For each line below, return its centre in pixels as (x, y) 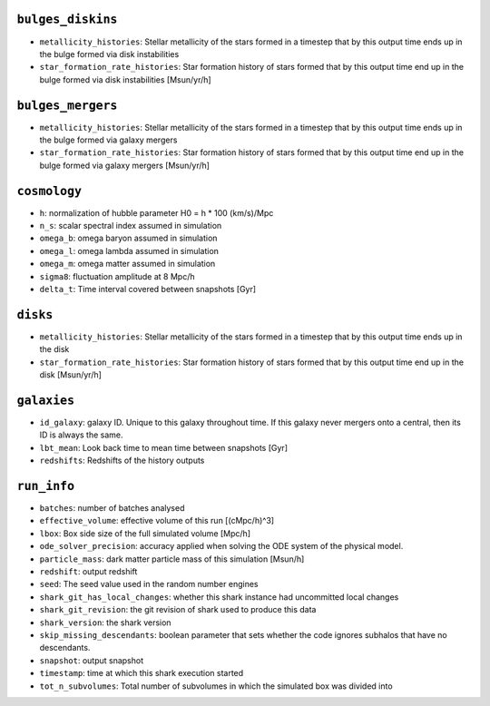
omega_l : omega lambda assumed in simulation (129, 250)
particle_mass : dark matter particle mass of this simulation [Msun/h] (172, 559)
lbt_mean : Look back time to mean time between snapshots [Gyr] (163, 447)
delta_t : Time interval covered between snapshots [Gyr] (148, 289)
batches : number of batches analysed (112, 508)
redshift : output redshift (88, 572)
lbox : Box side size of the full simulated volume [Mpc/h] (145, 533)
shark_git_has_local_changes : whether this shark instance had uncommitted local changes (219, 597)
